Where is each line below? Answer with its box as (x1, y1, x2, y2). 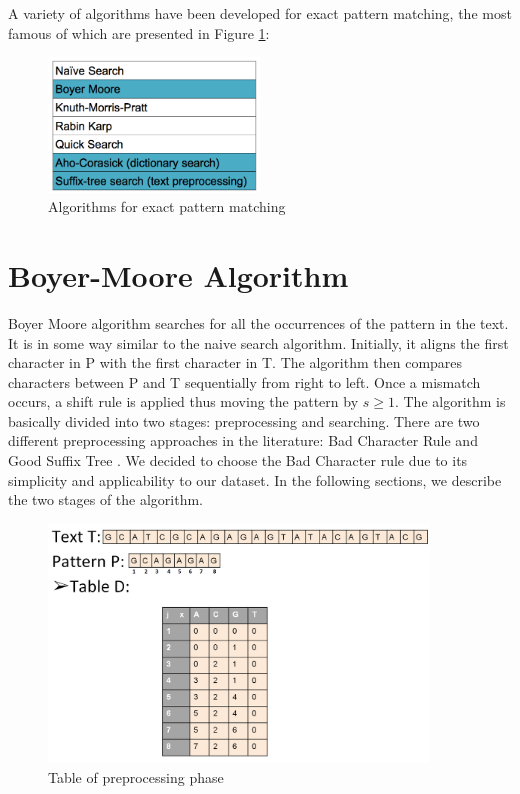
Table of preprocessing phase (48, 767, 224, 788)
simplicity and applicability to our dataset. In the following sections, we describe (8, 469, 502, 490)
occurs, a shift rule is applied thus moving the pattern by (8, 391, 359, 412)
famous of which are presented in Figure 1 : (8, 22, 270, 43)
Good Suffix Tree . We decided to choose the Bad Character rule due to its (8, 450, 468, 471)
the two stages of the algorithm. (8, 489, 204, 510)
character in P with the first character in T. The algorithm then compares (8, 352, 463, 373)
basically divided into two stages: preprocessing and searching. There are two (8, 410, 480, 431)
